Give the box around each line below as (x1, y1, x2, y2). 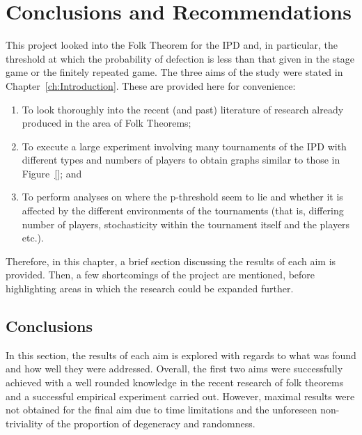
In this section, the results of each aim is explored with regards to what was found (6, 347, 356, 362)
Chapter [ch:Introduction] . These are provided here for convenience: (6, 78, 296, 93)
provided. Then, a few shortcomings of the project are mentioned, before (6, 267, 315, 282)
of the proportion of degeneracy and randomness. (46, 416, 255, 430)
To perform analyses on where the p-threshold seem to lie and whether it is (22, 189, 343, 204)
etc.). (22, 230, 44, 245)
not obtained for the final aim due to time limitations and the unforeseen (6, 402, 317, 417)
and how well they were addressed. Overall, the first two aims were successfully (6, 361, 343, 376)
